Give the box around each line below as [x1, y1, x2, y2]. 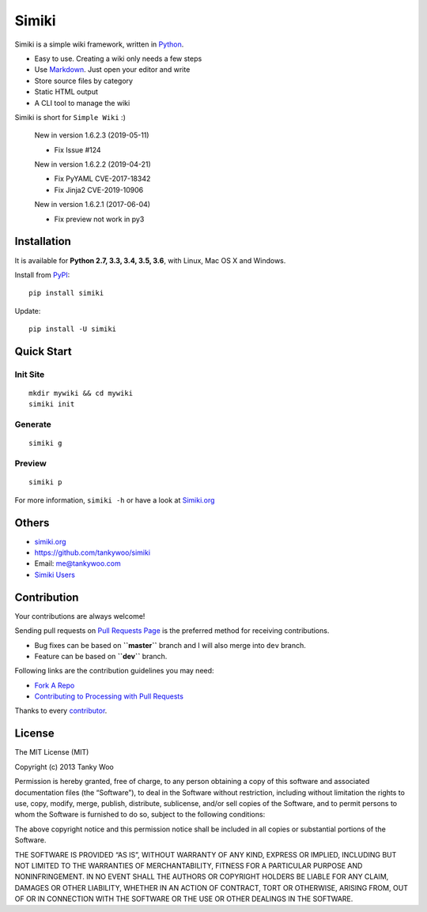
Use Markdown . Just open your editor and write [34, 65, 191, 74]
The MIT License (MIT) [14, 748, 89, 757]
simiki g [28, 439, 62, 448]
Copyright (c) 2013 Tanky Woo [14, 762, 114, 771]
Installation [14, 235, 71, 248]
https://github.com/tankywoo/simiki [34, 548, 150, 557]
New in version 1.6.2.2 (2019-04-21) [34, 160, 151, 169]
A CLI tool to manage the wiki [34, 98, 130, 107]
